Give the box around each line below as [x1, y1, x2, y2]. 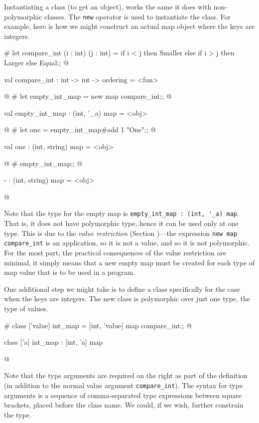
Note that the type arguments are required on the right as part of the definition [4, 370, 248, 381]
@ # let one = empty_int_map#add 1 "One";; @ [4, 124, 156, 135]
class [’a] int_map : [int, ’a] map [4, 337, 103, 347]
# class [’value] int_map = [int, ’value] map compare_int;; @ [4, 320, 192, 330]
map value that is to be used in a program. [4, 267, 135, 277]
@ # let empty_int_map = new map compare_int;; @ [4, 91, 172, 101]
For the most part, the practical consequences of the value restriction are [4, 247, 226, 257]
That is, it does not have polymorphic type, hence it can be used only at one [4, 218, 239, 228]
